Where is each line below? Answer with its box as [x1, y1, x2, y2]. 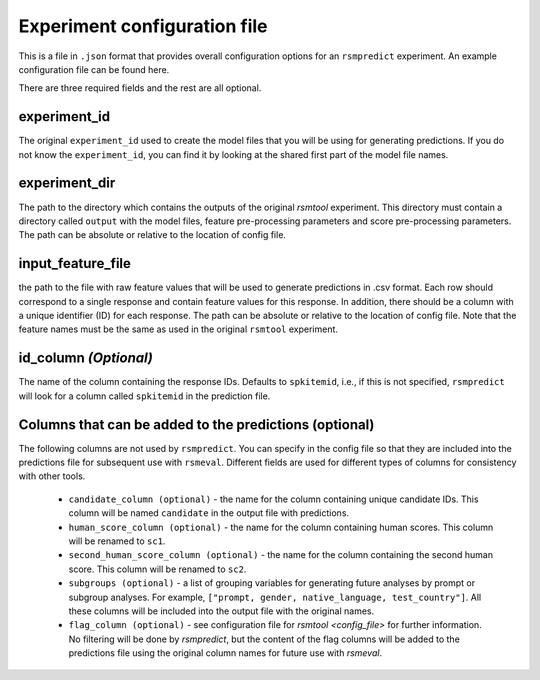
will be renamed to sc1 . [68, 535, 166, 547]
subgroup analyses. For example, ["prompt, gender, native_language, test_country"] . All [68, 591, 482, 603]
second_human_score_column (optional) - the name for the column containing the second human [68, 549, 494, 561]
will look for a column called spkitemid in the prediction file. [18, 390, 271, 402]
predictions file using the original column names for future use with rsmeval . [68, 647, 383, 659]
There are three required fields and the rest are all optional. [18, 82, 262, 94]
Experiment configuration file [18, 15, 268, 37]
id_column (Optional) [18, 350, 154, 367]
